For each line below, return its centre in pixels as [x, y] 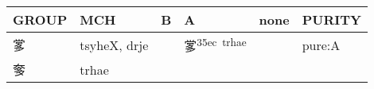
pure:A [321, 44]
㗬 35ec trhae [215, 45]
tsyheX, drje [114, 44]
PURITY [331, 19]
